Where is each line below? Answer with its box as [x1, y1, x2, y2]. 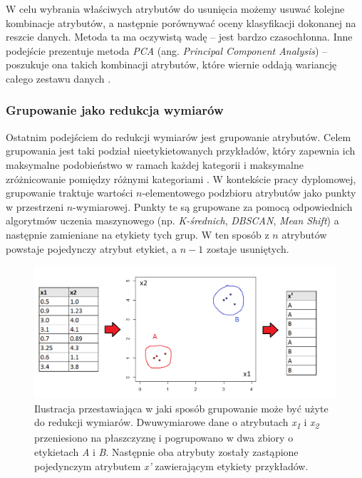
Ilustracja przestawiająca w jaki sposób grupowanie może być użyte [34, 400, 329, 415]
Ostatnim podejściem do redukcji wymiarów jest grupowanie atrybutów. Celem [6, 129, 351, 144]
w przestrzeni [6, 199, 64, 214]
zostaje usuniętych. [206, 241, 289, 256]
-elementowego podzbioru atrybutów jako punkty [142, 185, 356, 200]
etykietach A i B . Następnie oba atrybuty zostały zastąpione [34, 444, 299, 459]
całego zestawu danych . [6, 71, 111, 85]
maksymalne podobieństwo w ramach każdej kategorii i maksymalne [6, 157, 304, 172]
